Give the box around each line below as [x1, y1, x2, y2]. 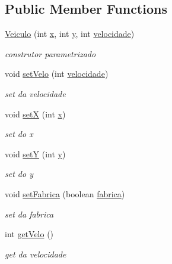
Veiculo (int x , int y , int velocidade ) [5, 27, 135, 40]
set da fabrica [5, 207, 54, 220]
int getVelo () [5, 228, 54, 240]
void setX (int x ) [5, 107, 66, 120]
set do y [5, 167, 33, 180]
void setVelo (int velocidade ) [5, 67, 109, 80]
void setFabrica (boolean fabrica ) [5, 187, 125, 200]
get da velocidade [5, 247, 66, 260]
